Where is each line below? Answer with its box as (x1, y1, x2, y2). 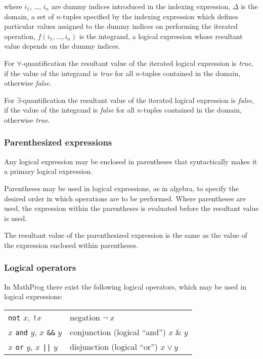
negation (70, 311, 100, 323)
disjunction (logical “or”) (70, 340, 158, 352)
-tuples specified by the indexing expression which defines (60, 11, 238, 21)
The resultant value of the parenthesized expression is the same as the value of (4, 230, 247, 240)
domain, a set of (4, 11, 54, 21)
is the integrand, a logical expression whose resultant (79, 30, 243, 41)
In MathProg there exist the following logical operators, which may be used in (4, 281, 246, 292)
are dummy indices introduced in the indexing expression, (51, 1, 231, 11)
